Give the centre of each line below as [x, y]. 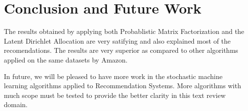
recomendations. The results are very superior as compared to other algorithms [121, 50]
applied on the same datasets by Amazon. [66, 59]
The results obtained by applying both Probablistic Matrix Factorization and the [124, 31]
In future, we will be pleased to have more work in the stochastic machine [113, 76]
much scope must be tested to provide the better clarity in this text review [115, 95]
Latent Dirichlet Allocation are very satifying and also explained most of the [117, 40]
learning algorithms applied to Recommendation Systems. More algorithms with [123, 86]
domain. [16, 104]
